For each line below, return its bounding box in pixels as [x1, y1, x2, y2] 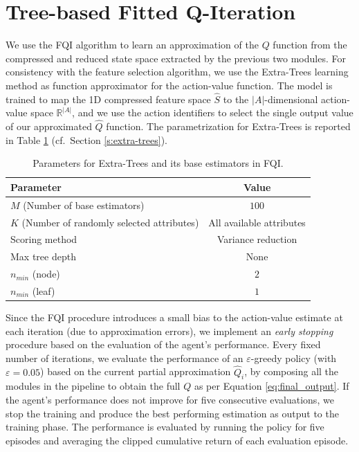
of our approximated [6, 119, 92, 134]
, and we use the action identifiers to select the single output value [72, 105, 353, 120]
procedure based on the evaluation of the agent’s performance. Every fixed [6, 337, 321, 352]
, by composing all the [244, 364, 339, 379]
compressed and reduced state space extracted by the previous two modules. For [6, 51, 346, 65]
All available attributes [208, 215, 306, 229]
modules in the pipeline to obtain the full [6, 379, 181, 393]
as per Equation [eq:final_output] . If [194, 379, 349, 393]
